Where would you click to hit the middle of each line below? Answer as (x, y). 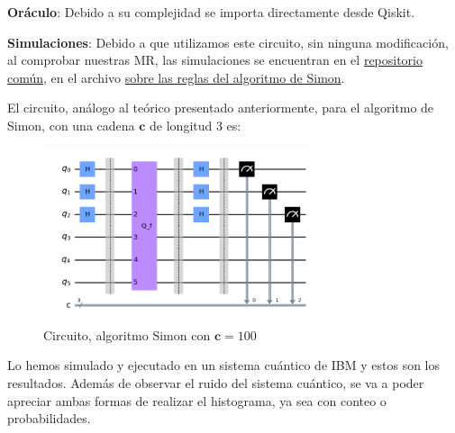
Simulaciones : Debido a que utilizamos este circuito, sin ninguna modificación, (228, 42)
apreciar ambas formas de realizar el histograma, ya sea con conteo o (197, 400)
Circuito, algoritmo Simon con (127, 334)
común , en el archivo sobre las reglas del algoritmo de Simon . (176, 77)
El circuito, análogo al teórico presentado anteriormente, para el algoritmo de (221, 108)
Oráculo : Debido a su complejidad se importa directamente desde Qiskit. (211, 12)
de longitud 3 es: (196, 125)
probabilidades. (49, 418)
